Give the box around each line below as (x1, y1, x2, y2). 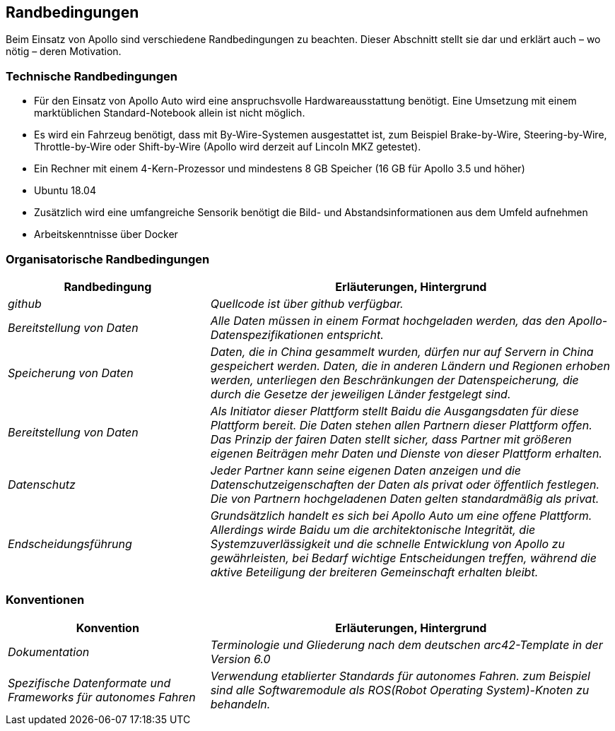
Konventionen (6, 593, 85, 607)
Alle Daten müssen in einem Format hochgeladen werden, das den (210, 313, 566, 328)
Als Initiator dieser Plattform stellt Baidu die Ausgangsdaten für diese (210, 403, 579, 418)
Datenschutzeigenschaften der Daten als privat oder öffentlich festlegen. (210, 477, 600, 492)
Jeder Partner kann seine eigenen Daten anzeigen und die (210, 463, 522, 477)
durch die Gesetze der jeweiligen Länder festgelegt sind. (210, 386, 511, 401)
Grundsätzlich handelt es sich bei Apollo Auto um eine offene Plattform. (210, 508, 592, 523)
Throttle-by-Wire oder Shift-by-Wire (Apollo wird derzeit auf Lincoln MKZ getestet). (34, 141, 421, 153)
